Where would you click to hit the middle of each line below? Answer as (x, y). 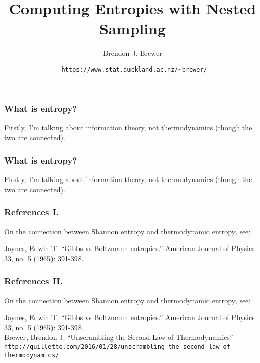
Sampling (133, 28)
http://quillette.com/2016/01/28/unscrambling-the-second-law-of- (119, 347)
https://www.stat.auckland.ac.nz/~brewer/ (134, 69)
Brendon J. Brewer (133, 53)
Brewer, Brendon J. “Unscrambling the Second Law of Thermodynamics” (119, 337)
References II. (33, 281)
